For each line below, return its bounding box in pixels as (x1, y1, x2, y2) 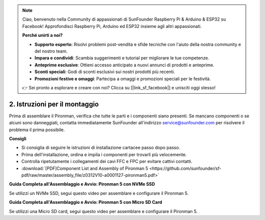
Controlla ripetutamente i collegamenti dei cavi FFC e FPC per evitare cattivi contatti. (21, 159, 192, 165)
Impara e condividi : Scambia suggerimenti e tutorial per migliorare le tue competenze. (34, 55, 210, 61)
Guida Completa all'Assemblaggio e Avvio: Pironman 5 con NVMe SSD (9, 181, 156, 187)
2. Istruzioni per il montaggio (9, 100, 99, 108)
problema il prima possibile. (9, 127, 65, 133)
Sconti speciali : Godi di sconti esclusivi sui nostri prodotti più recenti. (34, 69, 175, 75)
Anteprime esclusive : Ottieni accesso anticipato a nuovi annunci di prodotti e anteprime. (34, 62, 214, 68)
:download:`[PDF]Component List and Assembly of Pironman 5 (21, 165, 148, 171)
